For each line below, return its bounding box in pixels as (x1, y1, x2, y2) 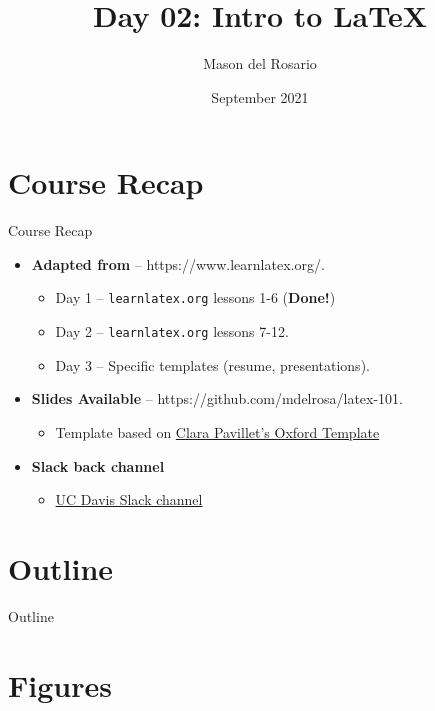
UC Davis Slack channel (55, 489, 203, 510)
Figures (8, 664, 112, 705)
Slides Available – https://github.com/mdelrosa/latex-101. (31, 388, 404, 409)
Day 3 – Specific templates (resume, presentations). (55, 354, 370, 375)
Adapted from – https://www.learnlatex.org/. (31, 253, 325, 274)
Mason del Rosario (203, 53, 317, 74)
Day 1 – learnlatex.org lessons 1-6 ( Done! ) (55, 287, 336, 308)
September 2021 (211, 86, 309, 107)
